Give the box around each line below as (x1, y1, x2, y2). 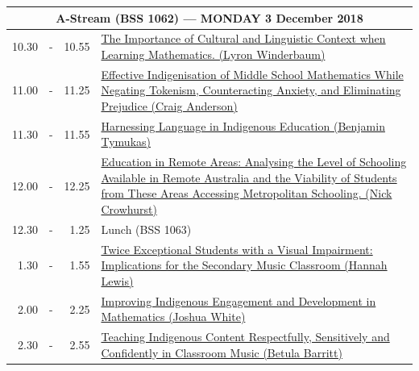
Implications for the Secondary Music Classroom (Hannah (101, 256, 388, 273)
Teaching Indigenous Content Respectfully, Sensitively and (101, 328, 390, 345)
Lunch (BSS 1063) (101, 220, 192, 237)
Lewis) (101, 272, 134, 289)
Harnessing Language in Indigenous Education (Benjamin (101, 117, 385, 134)
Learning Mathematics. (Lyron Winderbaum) (101, 45, 326, 62)
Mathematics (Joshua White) (101, 308, 246, 325)
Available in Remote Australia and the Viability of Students (101, 169, 397, 185)
